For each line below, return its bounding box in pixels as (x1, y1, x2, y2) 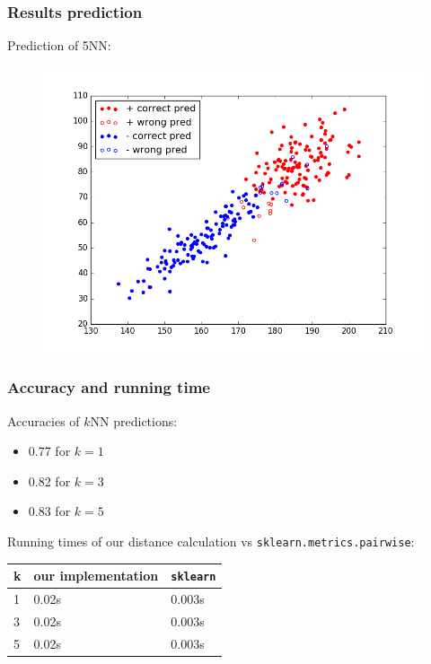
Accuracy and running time (7, 376, 210, 398)
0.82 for (28, 471, 71, 490)
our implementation (33, 566, 159, 585)
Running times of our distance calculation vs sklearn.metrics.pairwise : (7, 532, 415, 550)
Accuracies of (7, 411, 80, 430)
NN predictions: (90, 411, 178, 430)
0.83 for (28, 502, 71, 520)
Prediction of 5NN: (7, 36, 111, 55)
